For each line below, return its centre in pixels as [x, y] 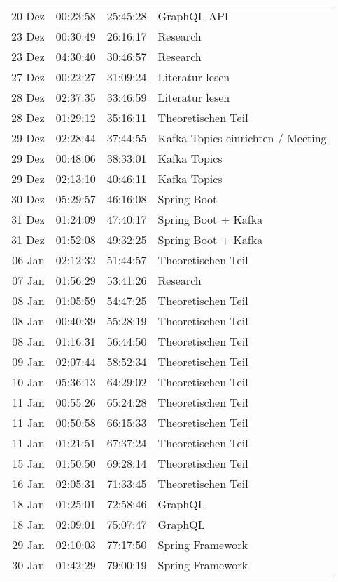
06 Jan [28, 260]
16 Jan [28, 483]
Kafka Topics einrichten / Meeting [242, 138]
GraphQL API [193, 16]
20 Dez [28, 16]
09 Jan [28, 361]
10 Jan [28, 382]
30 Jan [28, 565]
